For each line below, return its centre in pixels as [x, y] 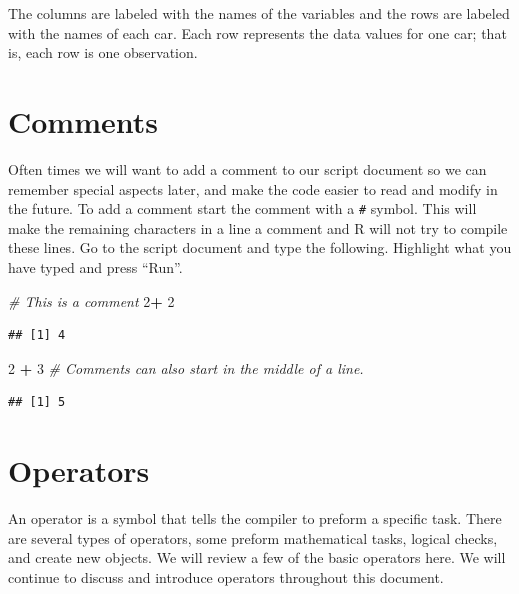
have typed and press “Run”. [95, 266]
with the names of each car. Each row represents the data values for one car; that [257, 32]
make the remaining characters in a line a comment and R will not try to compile [258, 227]
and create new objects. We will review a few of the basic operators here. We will [257, 557]
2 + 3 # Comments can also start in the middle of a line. [186, 367]
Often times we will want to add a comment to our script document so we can [247, 168]
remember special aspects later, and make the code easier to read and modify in [253, 188]
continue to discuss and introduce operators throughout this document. [226, 576]
